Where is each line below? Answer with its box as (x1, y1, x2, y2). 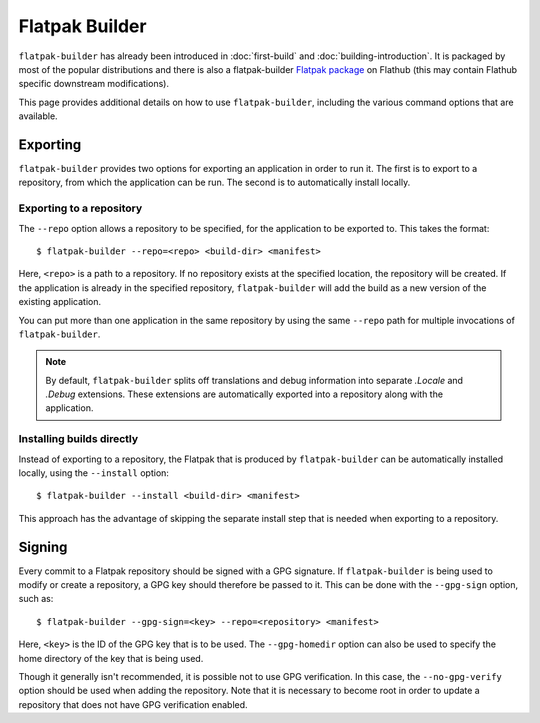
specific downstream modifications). (18, 78, 170, 90)
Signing (18, 538, 68, 555)
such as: (18, 593, 54, 605)
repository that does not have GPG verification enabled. (18, 698, 249, 710)
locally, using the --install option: (18, 466, 170, 479)
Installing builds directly (18, 432, 139, 446)
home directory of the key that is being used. (18, 652, 204, 664)
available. (18, 110, 59, 122)
